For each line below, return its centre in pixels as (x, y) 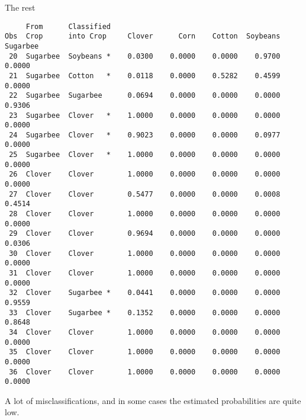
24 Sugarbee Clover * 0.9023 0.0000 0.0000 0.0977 (145, 135)
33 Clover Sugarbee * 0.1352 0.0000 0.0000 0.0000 (145, 312)
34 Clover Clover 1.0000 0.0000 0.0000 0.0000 (145, 332)
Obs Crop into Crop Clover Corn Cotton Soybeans (143, 36)
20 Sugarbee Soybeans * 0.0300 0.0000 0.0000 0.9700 (145, 56)
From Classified (68, 26)
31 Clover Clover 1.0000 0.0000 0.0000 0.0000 (145, 273)
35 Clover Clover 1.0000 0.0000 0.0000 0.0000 (145, 352)
